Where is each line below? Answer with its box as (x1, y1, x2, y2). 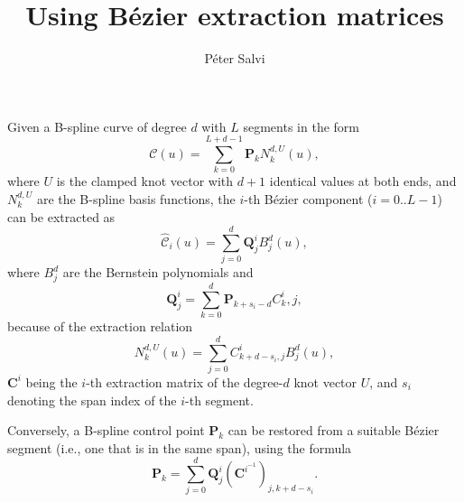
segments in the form (243, 116, 359, 135)
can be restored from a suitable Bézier (227, 421, 440, 440)
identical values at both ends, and (269, 172, 457, 191)
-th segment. (185, 390, 254, 409)
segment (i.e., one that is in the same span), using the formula (7, 438, 352, 457)
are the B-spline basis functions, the (36, 190, 236, 209)
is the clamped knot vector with (56, 172, 234, 191)
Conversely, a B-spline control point (7, 421, 205, 440)
